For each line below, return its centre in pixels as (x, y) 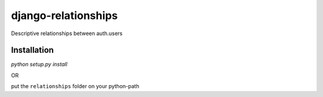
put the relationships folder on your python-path (75, 86)
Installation (32, 50)
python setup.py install (39, 64)
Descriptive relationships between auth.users (67, 33)
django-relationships (64, 15)
